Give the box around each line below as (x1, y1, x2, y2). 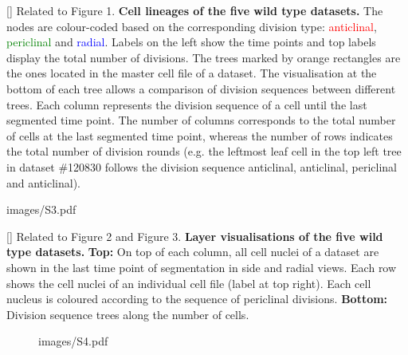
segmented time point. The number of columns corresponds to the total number (6, 112, 396, 128)
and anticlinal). (6, 174, 80, 191)
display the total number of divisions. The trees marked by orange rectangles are (6, 49, 401, 65)
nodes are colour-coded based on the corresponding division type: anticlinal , (6, 18, 377, 34)
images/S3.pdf (6, 201, 76, 218)
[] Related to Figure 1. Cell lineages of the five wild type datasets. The (6, 2, 383, 18)
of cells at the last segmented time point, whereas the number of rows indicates (6, 127, 393, 144)
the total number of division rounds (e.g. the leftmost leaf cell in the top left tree (6, 143, 402, 160)
